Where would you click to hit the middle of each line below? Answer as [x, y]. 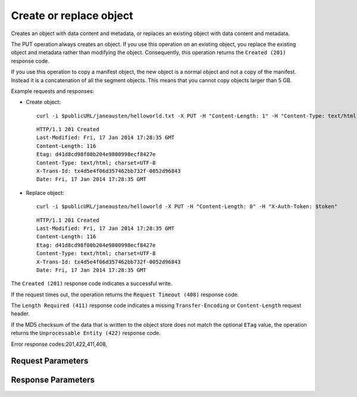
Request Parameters [50, 361]
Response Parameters [53, 380]
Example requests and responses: [53, 91]
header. [20, 314]
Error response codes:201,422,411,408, [59, 344]
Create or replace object [72, 15]
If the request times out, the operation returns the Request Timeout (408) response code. [125, 294]
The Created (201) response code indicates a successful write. [92, 284]
